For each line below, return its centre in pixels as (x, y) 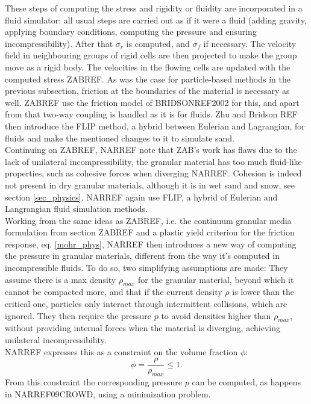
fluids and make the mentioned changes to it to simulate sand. (120, 138)
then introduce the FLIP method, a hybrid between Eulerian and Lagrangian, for (155, 126)
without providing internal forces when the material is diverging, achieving (143, 328)
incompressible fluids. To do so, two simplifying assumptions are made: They (146, 268)
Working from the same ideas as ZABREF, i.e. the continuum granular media (148, 220)
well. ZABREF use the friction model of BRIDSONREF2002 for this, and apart (152, 102)
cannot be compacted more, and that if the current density (114, 292)
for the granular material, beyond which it (216, 279)
